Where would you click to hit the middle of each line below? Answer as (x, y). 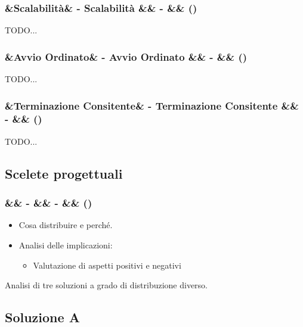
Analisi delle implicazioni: (66, 245)
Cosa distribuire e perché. (66, 225)
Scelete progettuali (64, 173)
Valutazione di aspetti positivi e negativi (107, 265)
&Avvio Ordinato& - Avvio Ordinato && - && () (126, 56)
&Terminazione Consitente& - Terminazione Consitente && (152, 105)
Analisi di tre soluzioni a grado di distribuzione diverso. (106, 285)
